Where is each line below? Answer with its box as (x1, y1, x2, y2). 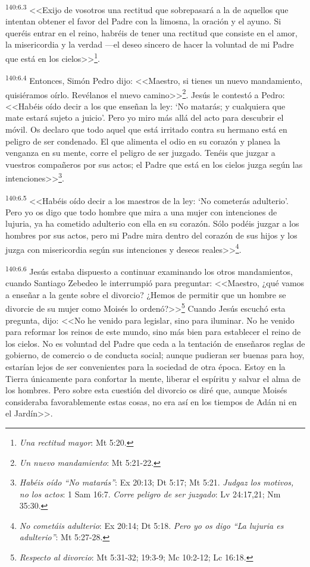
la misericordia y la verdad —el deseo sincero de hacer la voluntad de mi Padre (5, 38, 294, 51)
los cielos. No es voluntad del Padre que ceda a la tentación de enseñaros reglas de (5, 337, 305, 349)
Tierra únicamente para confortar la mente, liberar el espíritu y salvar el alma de (5, 372, 300, 384)
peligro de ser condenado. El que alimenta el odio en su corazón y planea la (5, 134, 281, 147)
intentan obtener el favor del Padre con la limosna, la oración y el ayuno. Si (5, 15, 281, 27)
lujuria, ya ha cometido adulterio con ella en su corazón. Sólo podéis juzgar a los (5, 217, 299, 230)
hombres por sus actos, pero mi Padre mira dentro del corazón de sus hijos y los (5, 229, 298, 242)
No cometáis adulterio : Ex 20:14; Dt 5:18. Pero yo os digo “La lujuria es (19, 519, 284, 531)
